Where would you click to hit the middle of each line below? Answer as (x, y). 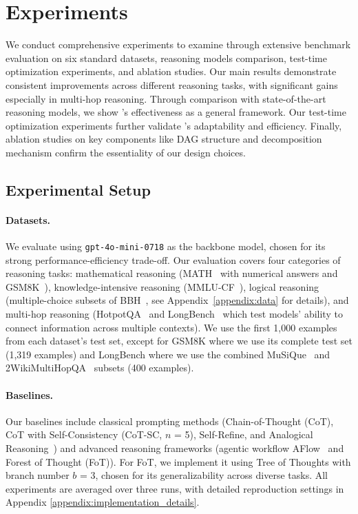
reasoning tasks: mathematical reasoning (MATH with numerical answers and (172, 273)
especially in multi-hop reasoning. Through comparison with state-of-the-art (166, 98)
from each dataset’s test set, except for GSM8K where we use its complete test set (179, 341)
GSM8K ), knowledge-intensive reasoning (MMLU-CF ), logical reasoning (162, 286)
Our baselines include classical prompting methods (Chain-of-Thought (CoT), (170, 421)
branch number (38, 475)
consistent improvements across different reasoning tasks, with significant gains (172, 84)
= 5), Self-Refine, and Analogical (243, 434)
